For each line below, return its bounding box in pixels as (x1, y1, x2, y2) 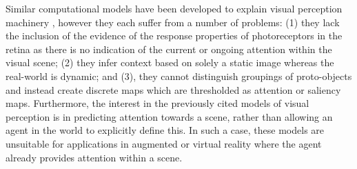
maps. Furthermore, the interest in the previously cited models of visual (6, 96, 309, 110)
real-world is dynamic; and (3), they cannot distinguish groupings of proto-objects (6, 68, 352, 83)
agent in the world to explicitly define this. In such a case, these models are (6, 123, 325, 137)
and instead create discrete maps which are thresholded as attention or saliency (6, 82, 341, 97)
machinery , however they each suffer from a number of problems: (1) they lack (6, 14, 340, 29)
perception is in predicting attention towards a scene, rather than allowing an (6, 109, 333, 123)
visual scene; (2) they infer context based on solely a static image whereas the (6, 55, 334, 70)
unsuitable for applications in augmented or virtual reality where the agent (6, 136, 322, 150)
